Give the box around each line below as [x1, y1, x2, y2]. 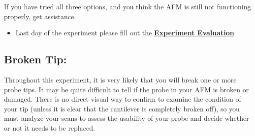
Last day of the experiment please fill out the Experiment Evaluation [15, 27, 234, 38]
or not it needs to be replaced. [4, 122, 95, 133]
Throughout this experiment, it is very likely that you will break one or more [4, 74, 237, 84]
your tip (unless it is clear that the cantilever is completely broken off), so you [4, 103, 240, 113]
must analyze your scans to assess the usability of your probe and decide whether [4, 113, 249, 123]
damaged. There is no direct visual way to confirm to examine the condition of [4, 94, 241, 104]
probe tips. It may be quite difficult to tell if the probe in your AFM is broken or [4, 84, 249, 94]
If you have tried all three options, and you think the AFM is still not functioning [4, 1, 251, 11]
